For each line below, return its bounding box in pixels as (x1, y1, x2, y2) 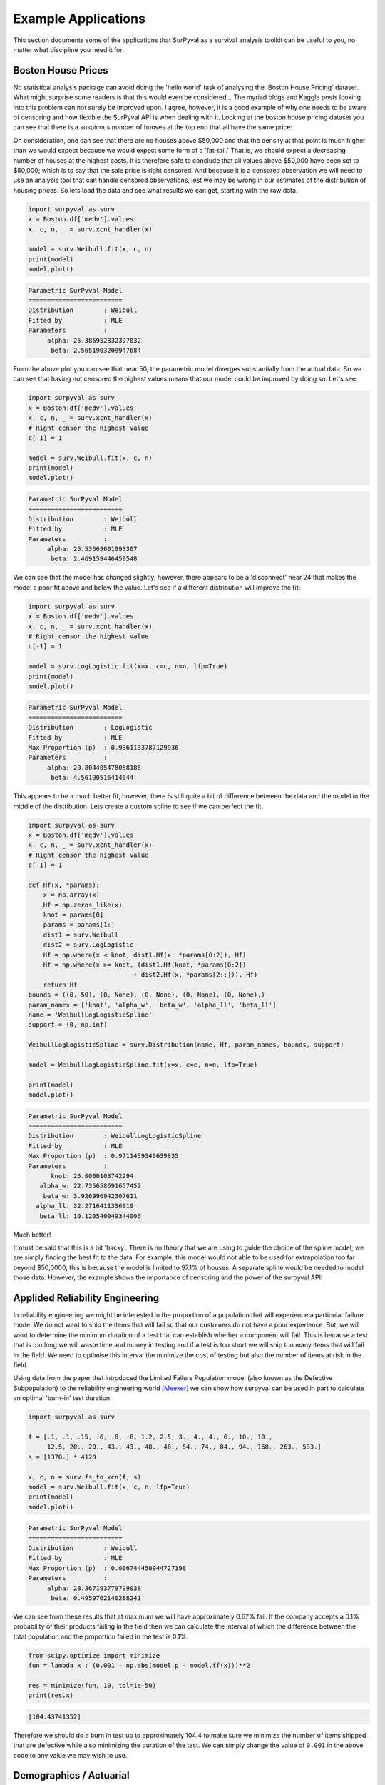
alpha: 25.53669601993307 (46, 545, 138, 553)
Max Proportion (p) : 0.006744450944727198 (28, 1564, 187, 1572)
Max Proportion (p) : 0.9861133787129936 (28, 743, 179, 752)
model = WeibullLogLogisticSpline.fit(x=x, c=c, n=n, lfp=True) (28, 1060, 258, 1069)
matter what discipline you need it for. (13, 45, 124, 54)
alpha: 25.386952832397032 (46, 336, 142, 344)
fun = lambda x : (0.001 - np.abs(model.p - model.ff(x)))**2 (28, 1661, 250, 1670)
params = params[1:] (43, 921, 115, 929)
